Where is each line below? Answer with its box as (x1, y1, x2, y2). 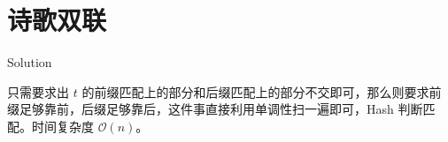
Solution (7, 53, 52, 71)
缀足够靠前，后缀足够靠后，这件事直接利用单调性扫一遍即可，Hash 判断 (7, 100, 423, 118)
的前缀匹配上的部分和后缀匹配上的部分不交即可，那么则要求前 (81, 82, 442, 101)
